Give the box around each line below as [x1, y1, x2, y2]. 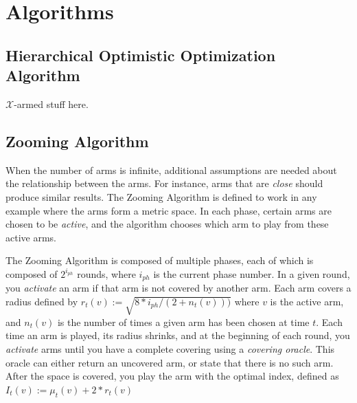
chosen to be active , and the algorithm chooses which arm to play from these [5, 217, 329, 231]
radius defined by [5, 294, 78, 308]
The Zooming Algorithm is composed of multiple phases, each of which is [5, 253, 314, 268]
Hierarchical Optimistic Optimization [5, 44, 276, 65]
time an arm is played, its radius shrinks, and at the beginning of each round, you [5, 328, 350, 342]
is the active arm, [270, 294, 344, 308]
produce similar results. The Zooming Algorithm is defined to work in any [5, 189, 317, 204]
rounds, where [77, 266, 136, 281]
